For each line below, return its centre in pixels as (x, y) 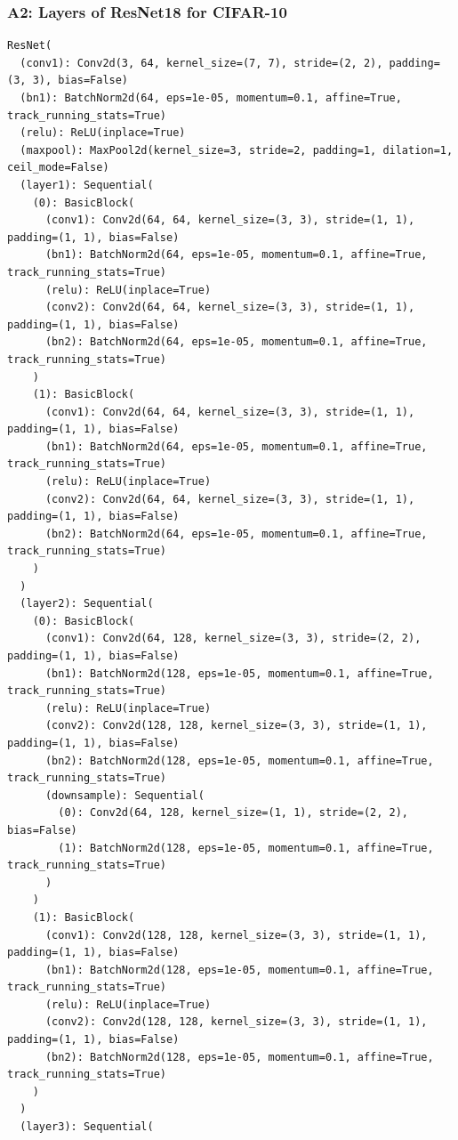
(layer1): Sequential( (87, 185)
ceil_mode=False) (58, 168)
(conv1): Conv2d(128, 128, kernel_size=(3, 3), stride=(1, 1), (236, 935)
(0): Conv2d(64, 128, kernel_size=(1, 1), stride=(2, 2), (233, 813)
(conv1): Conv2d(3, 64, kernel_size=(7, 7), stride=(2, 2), (201, 63)
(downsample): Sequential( (125, 795)
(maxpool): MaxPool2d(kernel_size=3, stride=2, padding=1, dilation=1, (237, 150)
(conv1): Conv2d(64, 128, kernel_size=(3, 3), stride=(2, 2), (233, 639)
